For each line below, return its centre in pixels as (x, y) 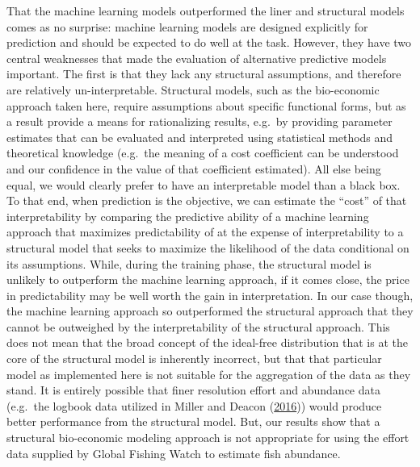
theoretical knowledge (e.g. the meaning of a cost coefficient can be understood (203, 153)
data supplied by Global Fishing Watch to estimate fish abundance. (174, 453)
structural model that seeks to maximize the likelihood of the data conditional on (208, 247)
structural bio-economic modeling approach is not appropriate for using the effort (208, 438)
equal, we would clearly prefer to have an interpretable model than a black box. (204, 184)
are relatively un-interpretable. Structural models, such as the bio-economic (193, 89)
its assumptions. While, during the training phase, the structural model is (189, 263)
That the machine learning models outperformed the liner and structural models (206, 10)
